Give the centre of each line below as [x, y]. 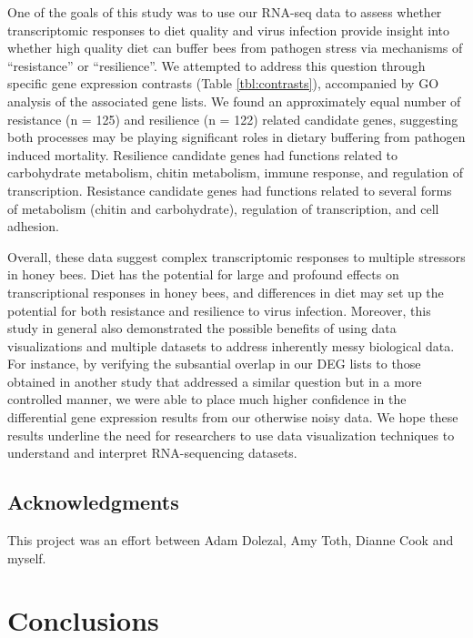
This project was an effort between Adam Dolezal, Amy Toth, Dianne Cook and [231, 540]
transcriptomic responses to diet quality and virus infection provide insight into [229, 30]
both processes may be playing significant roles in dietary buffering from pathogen [236, 137]
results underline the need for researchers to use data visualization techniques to [231, 435]
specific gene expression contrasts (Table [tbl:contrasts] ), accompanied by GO [223, 83]
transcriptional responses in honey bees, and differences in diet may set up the [226, 292]
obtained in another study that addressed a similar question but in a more [215, 381]
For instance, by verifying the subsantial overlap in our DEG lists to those [214, 364]
